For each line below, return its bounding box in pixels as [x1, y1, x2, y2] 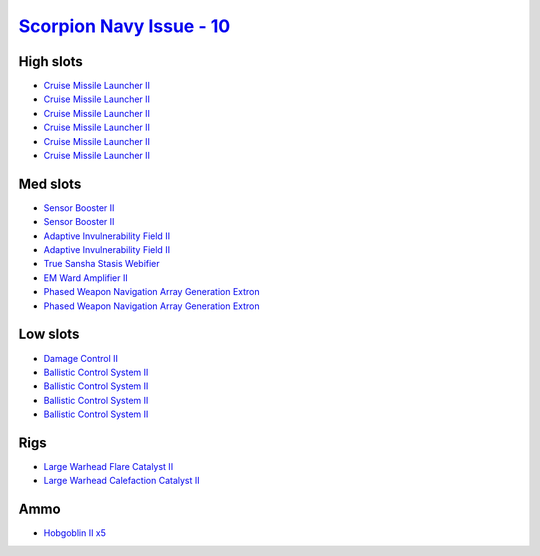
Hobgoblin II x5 [43, 527, 107, 539]
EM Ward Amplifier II [43, 271, 129, 284]
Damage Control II [43, 352, 119, 364]
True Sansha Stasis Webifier [43, 258, 160, 270]
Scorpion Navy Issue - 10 [18, 15, 231, 37]
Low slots [18, 326, 80, 343]
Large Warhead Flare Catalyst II [43, 461, 174, 473]
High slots [18, 53, 84, 70]
